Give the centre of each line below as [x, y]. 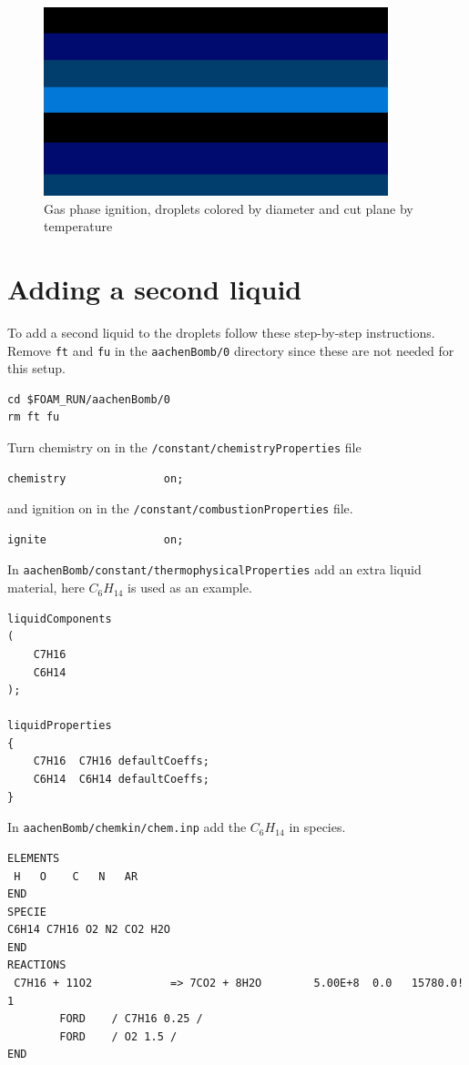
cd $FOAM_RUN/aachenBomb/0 [89, 399]
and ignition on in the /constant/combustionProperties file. [180, 508]
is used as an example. [190, 588]
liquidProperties [60, 726]
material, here [46, 588]
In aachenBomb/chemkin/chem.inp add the [127, 827]
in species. [317, 827]
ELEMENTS [34, 858]
